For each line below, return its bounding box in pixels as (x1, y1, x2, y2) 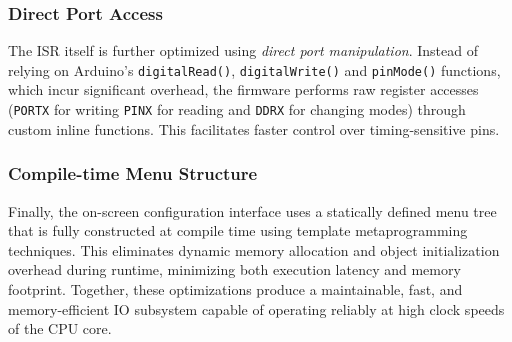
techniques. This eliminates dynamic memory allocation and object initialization (8, 239, 500, 260)
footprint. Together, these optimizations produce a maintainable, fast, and (8, 278, 463, 299)
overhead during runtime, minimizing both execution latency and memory (8, 259, 461, 280)
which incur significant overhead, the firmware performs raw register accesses (8, 79, 479, 100)
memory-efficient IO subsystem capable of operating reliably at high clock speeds (8, 298, 505, 319)
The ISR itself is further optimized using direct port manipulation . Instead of (8, 40, 479, 61)
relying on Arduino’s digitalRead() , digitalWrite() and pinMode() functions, (8, 59, 501, 80)
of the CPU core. (8, 318, 112, 339)
